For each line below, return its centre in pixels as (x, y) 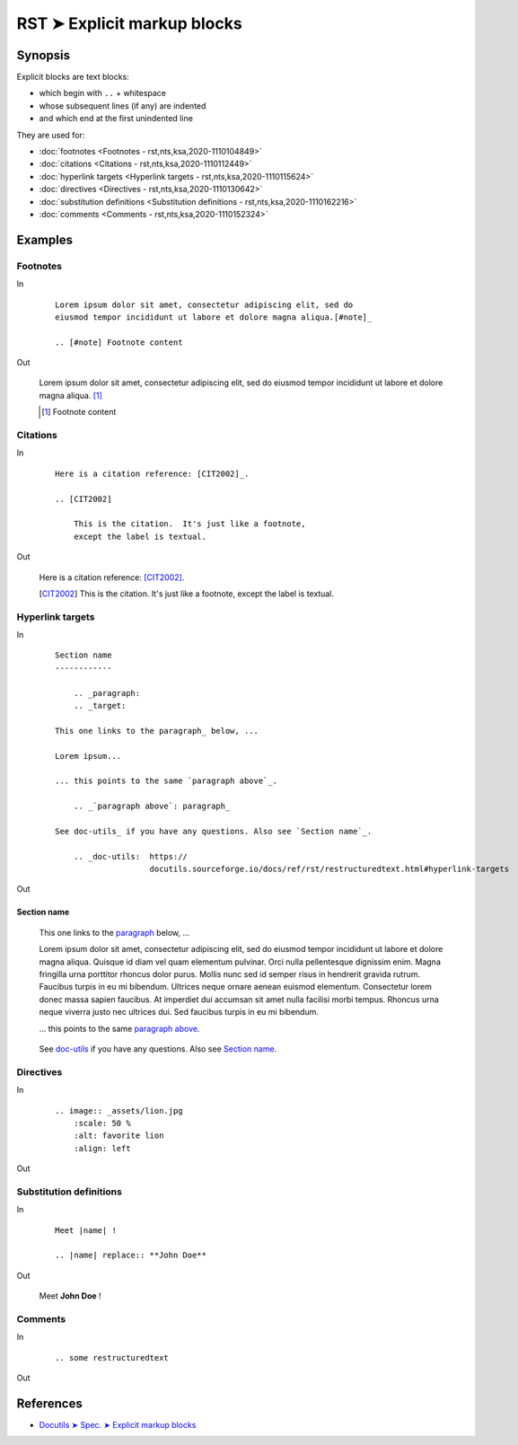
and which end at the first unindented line (116, 119)
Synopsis (44, 55)
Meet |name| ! (86, 1230)
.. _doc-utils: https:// (131, 856)
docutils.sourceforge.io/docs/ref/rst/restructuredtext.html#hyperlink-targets (329, 869)
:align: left (102, 1148)
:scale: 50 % (102, 1123)
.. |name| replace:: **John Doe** (131, 1256)
